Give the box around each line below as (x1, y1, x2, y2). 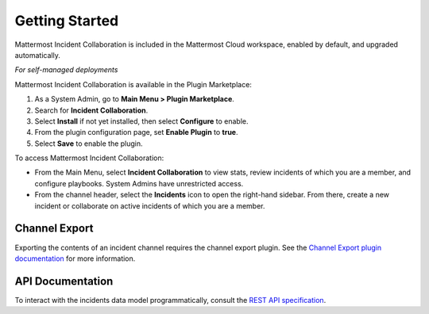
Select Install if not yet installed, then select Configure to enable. (34, 116, 249, 126)
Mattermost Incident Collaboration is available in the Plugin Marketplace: (14, 79, 252, 89)
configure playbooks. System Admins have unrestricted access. (34, 178, 244, 188)
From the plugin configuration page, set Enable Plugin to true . (34, 128, 238, 137)
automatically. (14, 50, 61, 59)
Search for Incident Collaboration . (34, 105, 149, 115)
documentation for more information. (14, 254, 136, 263)
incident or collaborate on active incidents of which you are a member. (34, 201, 265, 210)
